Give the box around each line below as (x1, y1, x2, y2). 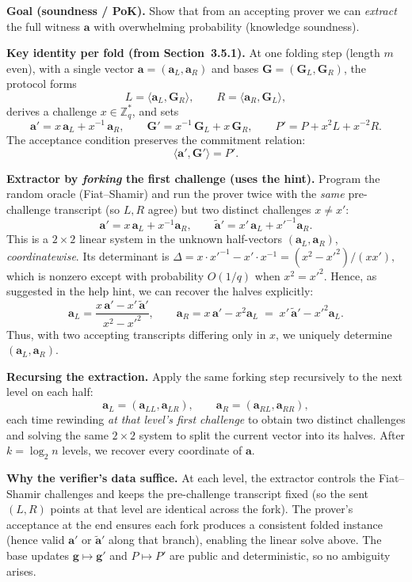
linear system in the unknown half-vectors (78, 230, 283, 247)
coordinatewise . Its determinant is (6, 247, 170, 264)
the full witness (6, 17, 81, 34)
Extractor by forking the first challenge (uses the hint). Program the (6, 169, 380, 186)
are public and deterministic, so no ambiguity (170, 547, 391, 564)
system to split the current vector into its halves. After (139, 426, 406, 443)
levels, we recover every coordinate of (62, 442, 242, 458)
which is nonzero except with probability (6, 267, 204, 283)
